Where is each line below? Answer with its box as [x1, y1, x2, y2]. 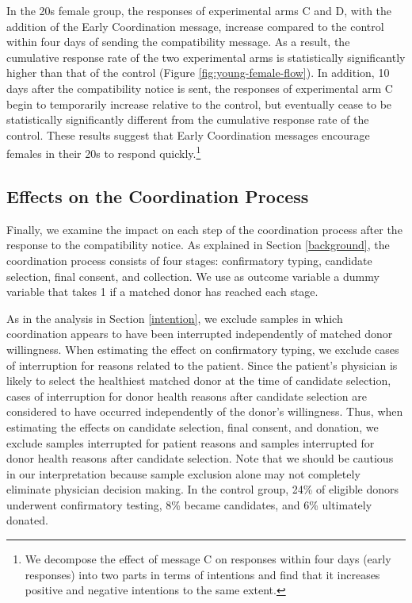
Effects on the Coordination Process [6, 183, 309, 208]
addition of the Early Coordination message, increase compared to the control [6, 17, 384, 34]
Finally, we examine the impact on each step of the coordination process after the [6, 221, 402, 237]
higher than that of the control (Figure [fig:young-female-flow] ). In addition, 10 [6, 64, 390, 81]
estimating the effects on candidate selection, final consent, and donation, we [6, 418, 379, 435]
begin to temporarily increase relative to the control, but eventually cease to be [6, 95, 392, 112]
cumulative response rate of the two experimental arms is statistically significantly [6, 48, 406, 65]
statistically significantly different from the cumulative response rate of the [6, 111, 369, 128]
